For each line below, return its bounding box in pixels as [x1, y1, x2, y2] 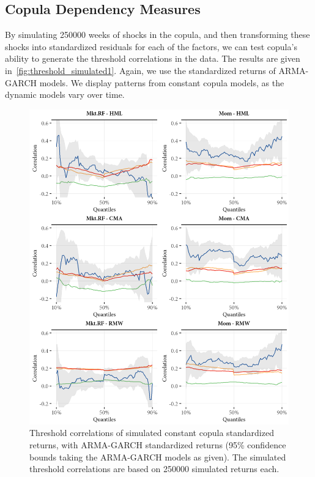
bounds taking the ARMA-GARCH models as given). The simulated [29, 450, 286, 463]
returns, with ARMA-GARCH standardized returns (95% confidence [29, 438, 286, 451]
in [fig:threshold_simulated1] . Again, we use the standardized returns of [5, 64, 276, 76]
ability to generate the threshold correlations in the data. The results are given [5, 52, 300, 65]
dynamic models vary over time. [5, 88, 125, 101]
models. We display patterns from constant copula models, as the [39, 76, 284, 89]
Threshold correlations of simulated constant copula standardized [29, 426, 274, 439]
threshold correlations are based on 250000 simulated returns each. [29, 462, 280, 475]
